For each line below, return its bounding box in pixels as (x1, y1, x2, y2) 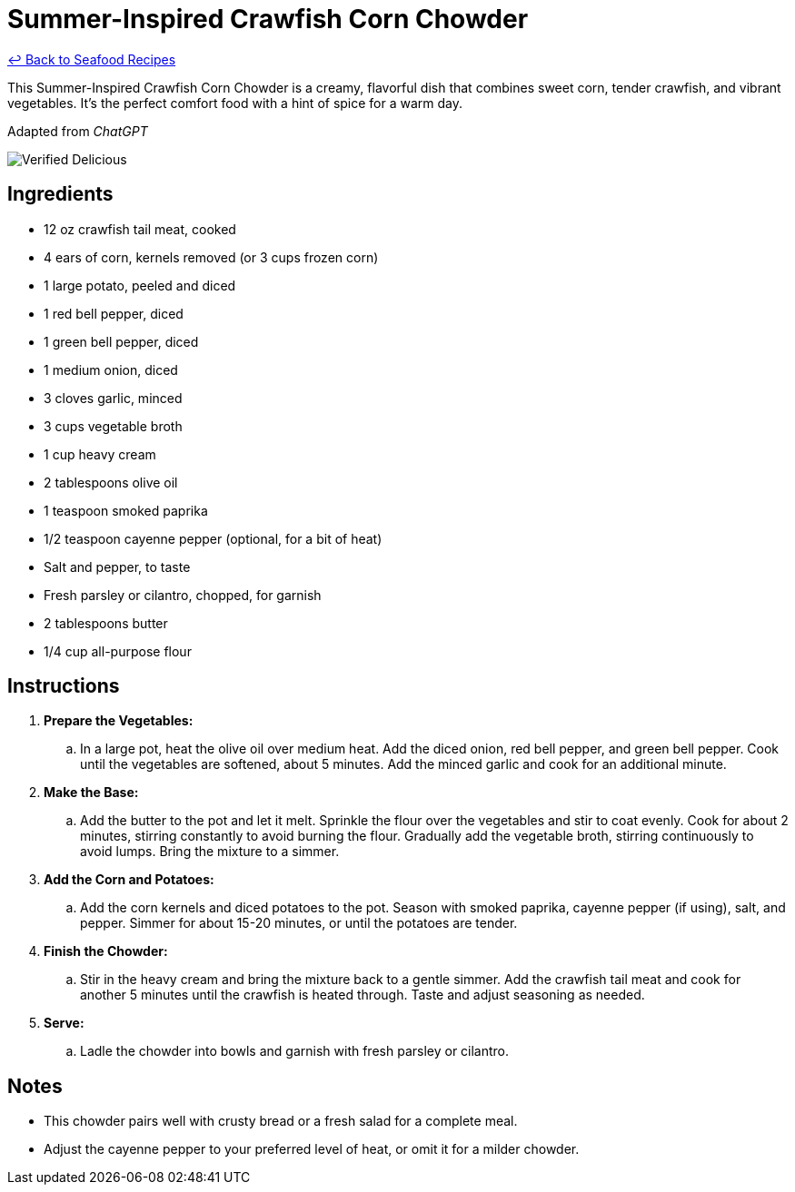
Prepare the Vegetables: (44, 713, 194, 729)
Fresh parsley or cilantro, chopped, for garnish (44, 586, 322, 603)
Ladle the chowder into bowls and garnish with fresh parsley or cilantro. (80, 1043, 510, 1059)
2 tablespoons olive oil (44, 474, 178, 490)
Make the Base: (44, 784, 139, 801)
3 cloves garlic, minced (44, 389, 183, 406)
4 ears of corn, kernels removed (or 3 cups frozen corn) (44, 249, 379, 265)
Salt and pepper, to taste (44, 558, 191, 575)
